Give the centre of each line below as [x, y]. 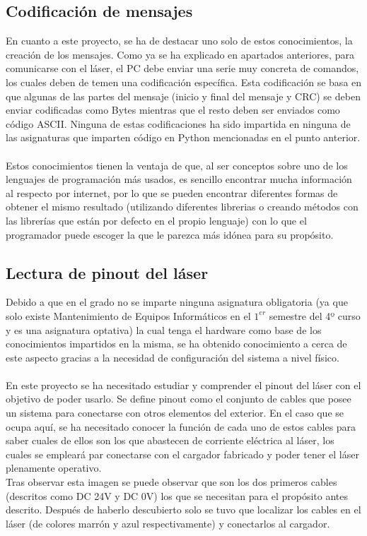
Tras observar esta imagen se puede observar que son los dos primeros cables [171, 482]
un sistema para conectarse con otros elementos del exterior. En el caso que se [175, 413]
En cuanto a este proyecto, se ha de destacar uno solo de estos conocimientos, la [179, 41]
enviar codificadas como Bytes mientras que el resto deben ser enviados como [173, 110]
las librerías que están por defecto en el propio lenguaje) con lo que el [156, 220]
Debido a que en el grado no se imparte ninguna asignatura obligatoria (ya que [177, 302]
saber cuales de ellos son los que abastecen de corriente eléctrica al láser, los [170, 440]
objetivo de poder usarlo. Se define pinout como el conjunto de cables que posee [179, 399]
